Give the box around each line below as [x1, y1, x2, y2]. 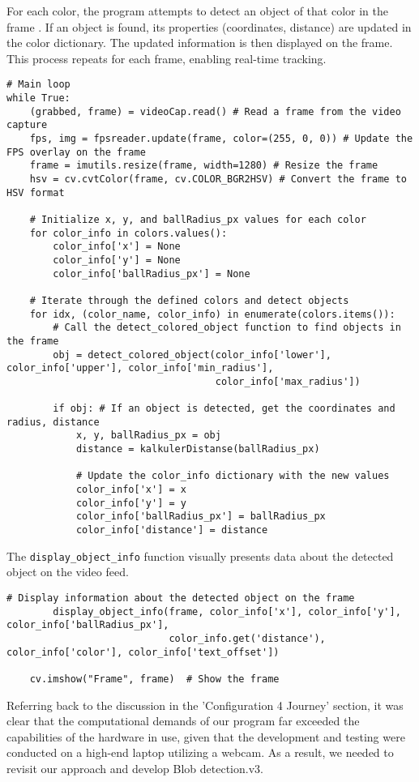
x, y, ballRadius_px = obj [75, 429, 221, 442]
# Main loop [6, 79, 71, 91]
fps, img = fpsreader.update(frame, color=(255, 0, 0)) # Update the [29, 133, 413, 144]
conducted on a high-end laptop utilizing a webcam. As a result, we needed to [6, 744, 394, 761]
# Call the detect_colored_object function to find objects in [53, 322, 401, 334]
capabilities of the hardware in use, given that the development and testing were [6, 728, 405, 745]
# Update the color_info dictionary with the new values [75, 470, 390, 482]
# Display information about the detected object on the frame [6, 592, 355, 604]
